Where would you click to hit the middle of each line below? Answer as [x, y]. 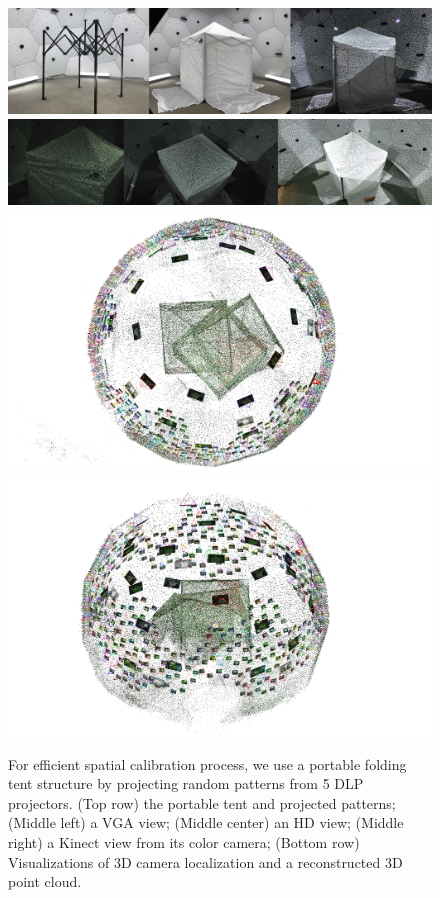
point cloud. [45, 881]
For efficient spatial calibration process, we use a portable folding [207, 763]
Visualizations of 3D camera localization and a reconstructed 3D [205, 861]
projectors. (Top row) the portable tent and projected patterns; [202, 802]
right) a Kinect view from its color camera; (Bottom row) [184, 841]
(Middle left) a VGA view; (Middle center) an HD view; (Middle [206, 822]
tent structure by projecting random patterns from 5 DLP [186, 783]
